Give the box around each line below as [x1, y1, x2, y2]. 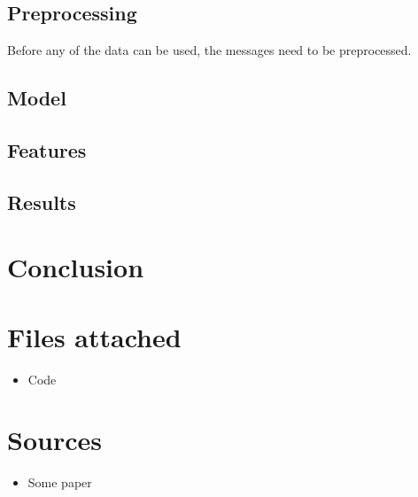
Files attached [7, 318, 182, 354]
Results [7, 188, 76, 215]
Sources [7, 422, 102, 458]
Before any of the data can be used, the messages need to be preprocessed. [7, 41, 412, 59]
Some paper [27, 473, 92, 492]
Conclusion [7, 249, 144, 285]
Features [7, 136, 87, 163]
